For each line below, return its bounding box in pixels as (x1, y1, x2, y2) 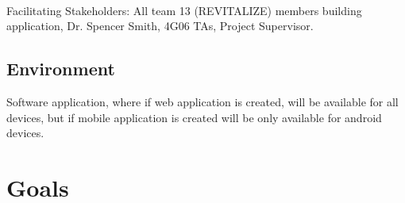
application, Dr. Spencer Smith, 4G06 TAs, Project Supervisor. (6, 17, 314, 34)
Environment (6, 56, 115, 81)
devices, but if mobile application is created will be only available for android (6, 109, 382, 125)
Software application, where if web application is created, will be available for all (6, 93, 399, 109)
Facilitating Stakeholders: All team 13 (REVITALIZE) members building (6, 2, 362, 18)
